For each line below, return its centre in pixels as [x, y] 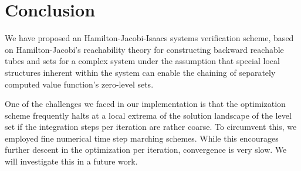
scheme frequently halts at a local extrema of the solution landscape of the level [148, 115]
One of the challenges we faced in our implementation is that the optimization [145, 104]
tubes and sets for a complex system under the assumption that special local [142, 61]
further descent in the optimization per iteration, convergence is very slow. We [146, 150]
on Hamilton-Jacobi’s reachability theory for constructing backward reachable [144, 49]
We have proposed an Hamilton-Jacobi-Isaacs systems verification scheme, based [149, 38]
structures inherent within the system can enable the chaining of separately [140, 72]
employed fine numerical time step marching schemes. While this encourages [142, 138]
